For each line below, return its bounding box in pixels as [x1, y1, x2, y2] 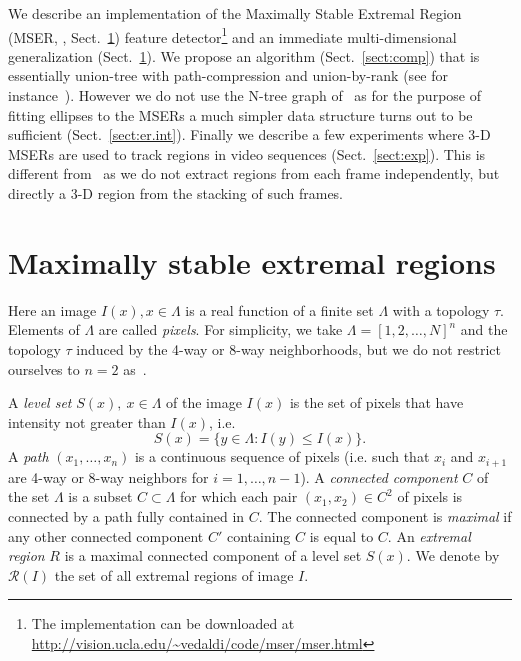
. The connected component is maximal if [258, 505, 512, 526]
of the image [166, 392, 242, 413]
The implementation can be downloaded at [31, 613, 295, 634]
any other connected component [8, 525, 204, 546]
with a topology [392, 299, 490, 320]
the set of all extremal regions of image [54, 564, 294, 585]
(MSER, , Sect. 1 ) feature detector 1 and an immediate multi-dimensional [8, 23, 457, 47]
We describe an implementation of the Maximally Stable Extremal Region [8, 3, 462, 23]
